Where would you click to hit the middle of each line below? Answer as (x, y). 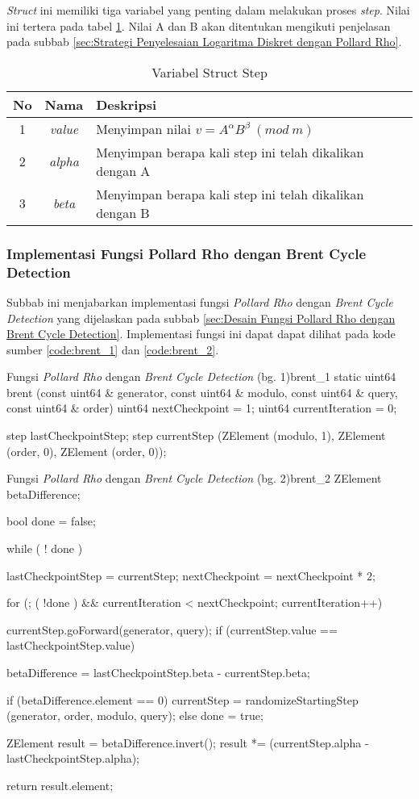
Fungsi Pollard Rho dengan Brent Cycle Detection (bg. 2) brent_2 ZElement (194, 478)
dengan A (123, 170)
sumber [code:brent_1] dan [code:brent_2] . (113, 349)
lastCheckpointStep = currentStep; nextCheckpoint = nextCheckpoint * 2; (191, 575)
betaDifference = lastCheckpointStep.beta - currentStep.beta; (158, 673)
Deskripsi (127, 104)
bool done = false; (51, 521)
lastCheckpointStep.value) (71, 645)
